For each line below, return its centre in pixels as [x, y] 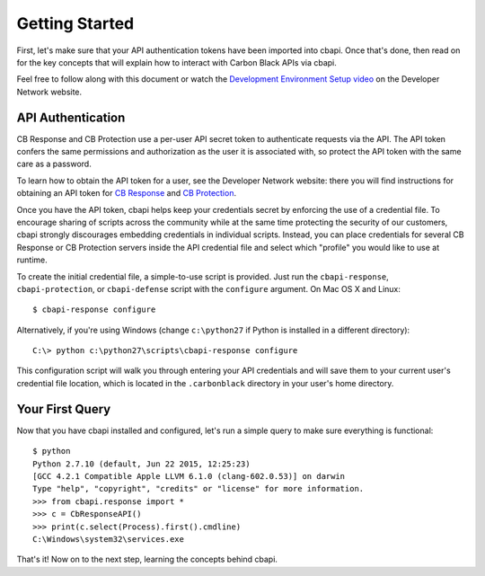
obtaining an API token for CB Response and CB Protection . [127, 193]
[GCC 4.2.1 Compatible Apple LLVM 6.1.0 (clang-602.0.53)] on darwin [189, 476]
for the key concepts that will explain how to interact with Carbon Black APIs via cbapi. [176, 62]
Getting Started [75, 23]
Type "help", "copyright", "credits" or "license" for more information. [198, 489]
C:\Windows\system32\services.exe [108, 539]
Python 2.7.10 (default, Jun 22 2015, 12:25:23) [141, 464]
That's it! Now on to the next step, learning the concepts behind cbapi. [147, 559]
